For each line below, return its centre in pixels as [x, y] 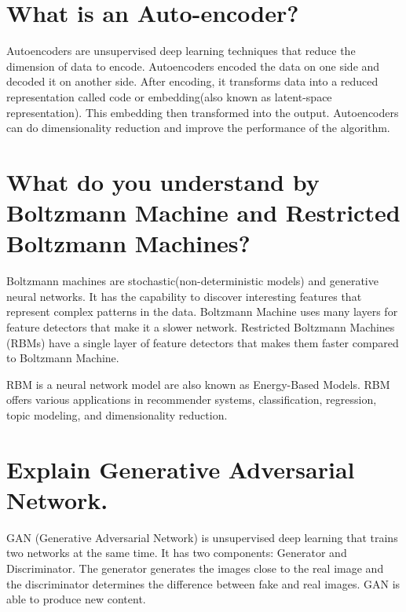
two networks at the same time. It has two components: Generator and [177, 553]
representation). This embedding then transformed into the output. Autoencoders [203, 112]
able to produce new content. [76, 599]
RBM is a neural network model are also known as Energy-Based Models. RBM [198, 384]
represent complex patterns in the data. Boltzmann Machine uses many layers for [202, 311]
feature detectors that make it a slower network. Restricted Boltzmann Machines [201, 326]
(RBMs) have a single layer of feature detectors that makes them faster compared [203, 342]
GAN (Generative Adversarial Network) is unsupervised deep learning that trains [202, 537]
